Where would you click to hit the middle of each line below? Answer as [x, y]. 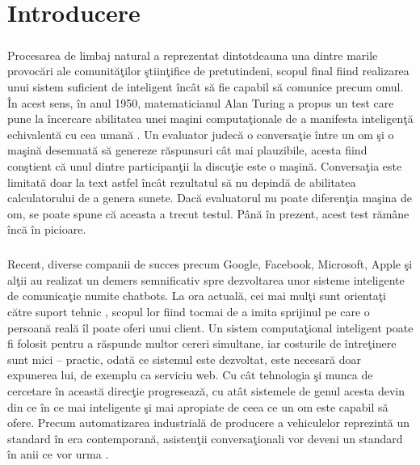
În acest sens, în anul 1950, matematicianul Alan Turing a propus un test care [201, 102]
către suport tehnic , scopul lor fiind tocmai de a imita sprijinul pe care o [189, 312]
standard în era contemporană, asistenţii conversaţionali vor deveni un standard [205, 438]
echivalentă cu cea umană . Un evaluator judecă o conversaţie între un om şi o [201, 134]
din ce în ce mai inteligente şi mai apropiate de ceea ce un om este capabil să [198, 406]
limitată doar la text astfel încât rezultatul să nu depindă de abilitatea [182, 182]
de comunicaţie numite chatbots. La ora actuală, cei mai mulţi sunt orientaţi [197, 296]
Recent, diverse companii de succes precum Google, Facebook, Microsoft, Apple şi [210, 264]
